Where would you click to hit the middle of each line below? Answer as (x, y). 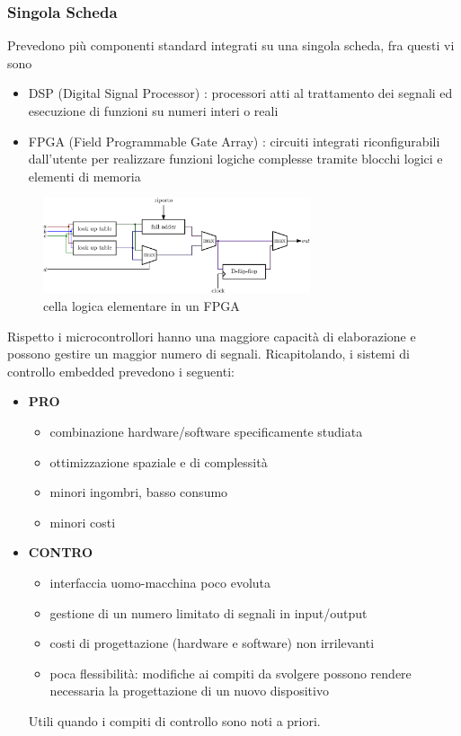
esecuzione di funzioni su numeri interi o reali (153, 111)
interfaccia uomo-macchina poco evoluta (160, 582)
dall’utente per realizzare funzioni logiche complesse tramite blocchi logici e (235, 159)
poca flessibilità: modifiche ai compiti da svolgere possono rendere (230, 673)
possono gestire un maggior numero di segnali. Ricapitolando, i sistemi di (208, 354)
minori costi (83, 522)
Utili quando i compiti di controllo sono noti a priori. (174, 720)
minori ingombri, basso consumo (139, 492)
